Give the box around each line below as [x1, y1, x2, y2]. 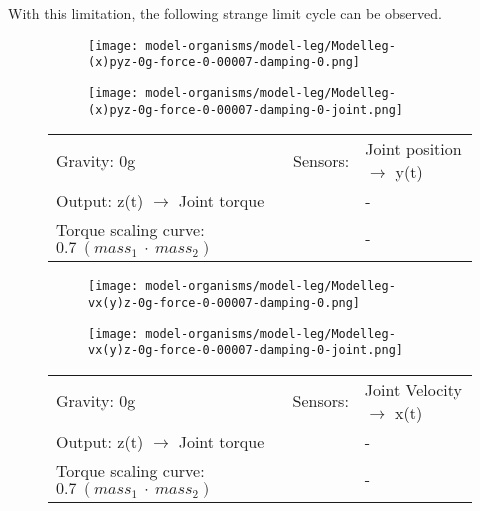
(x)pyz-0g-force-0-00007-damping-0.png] [88, 55, 361, 70]
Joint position [365, 137, 462, 161]
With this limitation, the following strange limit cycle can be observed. [8, 3, 442, 23]
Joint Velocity [364, 377, 462, 401]
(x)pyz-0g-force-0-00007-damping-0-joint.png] [88, 102, 403, 117]
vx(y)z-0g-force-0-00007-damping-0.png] [88, 295, 361, 310]
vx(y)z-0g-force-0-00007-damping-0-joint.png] [88, 343, 403, 358]
